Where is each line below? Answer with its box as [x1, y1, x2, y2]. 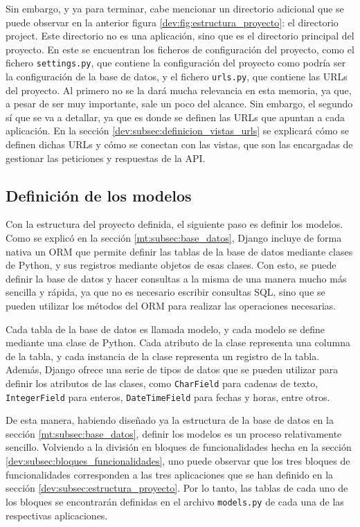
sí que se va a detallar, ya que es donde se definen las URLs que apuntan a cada [6, 109, 345, 124]
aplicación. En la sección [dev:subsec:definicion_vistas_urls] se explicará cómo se [6, 123, 349, 138]
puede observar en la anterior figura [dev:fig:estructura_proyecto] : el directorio [6, 15, 339, 29]
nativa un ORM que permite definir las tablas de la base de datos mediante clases [6, 244, 353, 258]
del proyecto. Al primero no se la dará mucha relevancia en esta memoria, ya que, [6, 82, 352, 97]
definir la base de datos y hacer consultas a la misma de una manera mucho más [6, 271, 347, 285]
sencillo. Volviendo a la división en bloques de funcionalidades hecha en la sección [6, 440, 352, 454]
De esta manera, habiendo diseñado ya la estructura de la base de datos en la [6, 413, 334, 427]
